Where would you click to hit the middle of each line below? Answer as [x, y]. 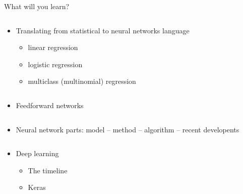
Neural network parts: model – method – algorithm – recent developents [128, 129]
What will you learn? [37, 6]
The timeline [48, 170]
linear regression [53, 47]
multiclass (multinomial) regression [82, 81]
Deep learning [37, 153]
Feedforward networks [50, 105]
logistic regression [55, 64]
